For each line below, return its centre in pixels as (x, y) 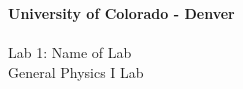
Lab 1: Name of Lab (70, 52)
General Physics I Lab (76, 71)
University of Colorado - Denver (121, 13)
